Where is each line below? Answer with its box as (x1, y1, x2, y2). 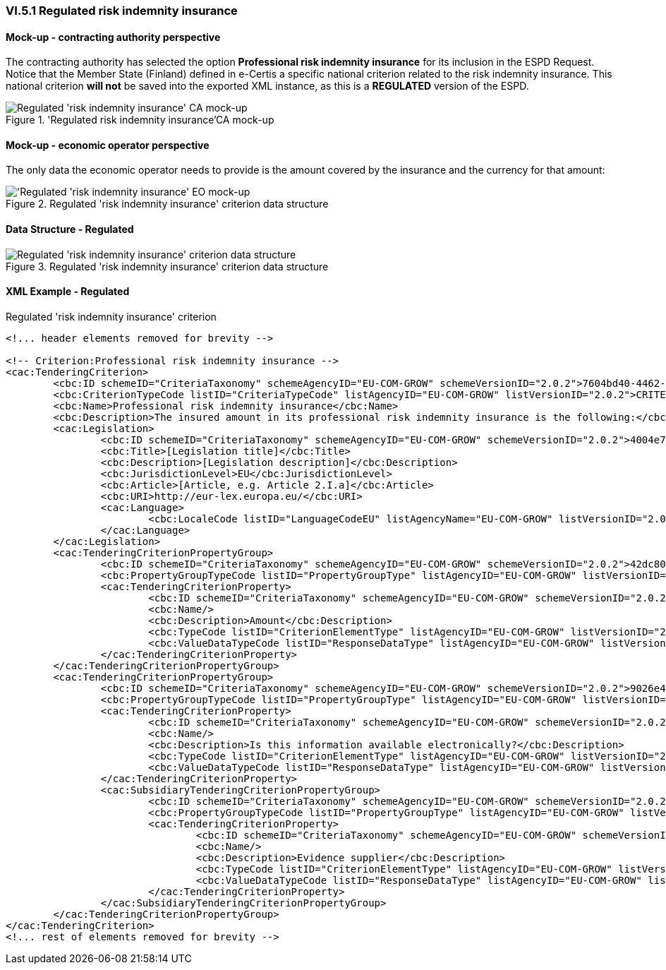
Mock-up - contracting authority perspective (6, 30, 221, 43)
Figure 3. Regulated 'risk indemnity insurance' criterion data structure (6, 260, 329, 273)
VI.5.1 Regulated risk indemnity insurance (6, 4, 238, 18)
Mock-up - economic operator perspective (6, 138, 210, 151)
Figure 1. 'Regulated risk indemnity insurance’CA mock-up (6, 114, 274, 126)
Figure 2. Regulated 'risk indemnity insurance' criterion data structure (6, 198, 329, 210)
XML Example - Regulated (6, 285, 130, 298)
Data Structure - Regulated (6, 223, 134, 236)
